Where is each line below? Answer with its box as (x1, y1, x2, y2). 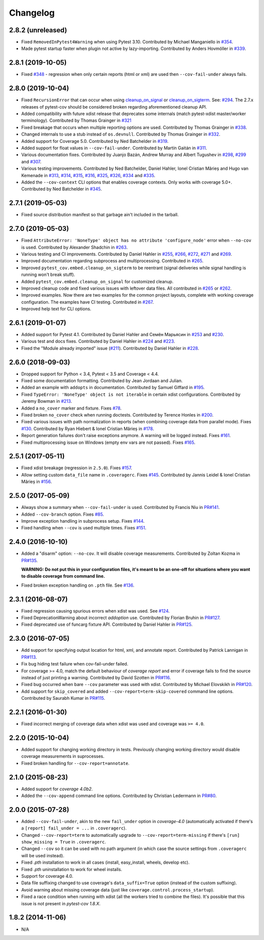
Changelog (9, 7, 55, 18)
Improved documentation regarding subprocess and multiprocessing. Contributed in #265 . (21, 258, 204, 264)
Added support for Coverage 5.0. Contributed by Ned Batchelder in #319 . (21, 138, 169, 144)
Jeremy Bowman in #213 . (21, 398, 72, 404)
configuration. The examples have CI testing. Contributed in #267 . (21, 299, 154, 305)
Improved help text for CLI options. (21, 306, 91, 312)
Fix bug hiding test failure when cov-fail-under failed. (21, 661, 129, 667)
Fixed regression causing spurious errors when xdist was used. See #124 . (21, 608, 170, 614)
